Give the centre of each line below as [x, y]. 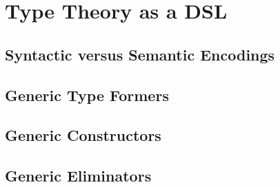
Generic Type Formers [87, 95]
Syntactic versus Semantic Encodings [140, 54]
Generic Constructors [83, 135]
